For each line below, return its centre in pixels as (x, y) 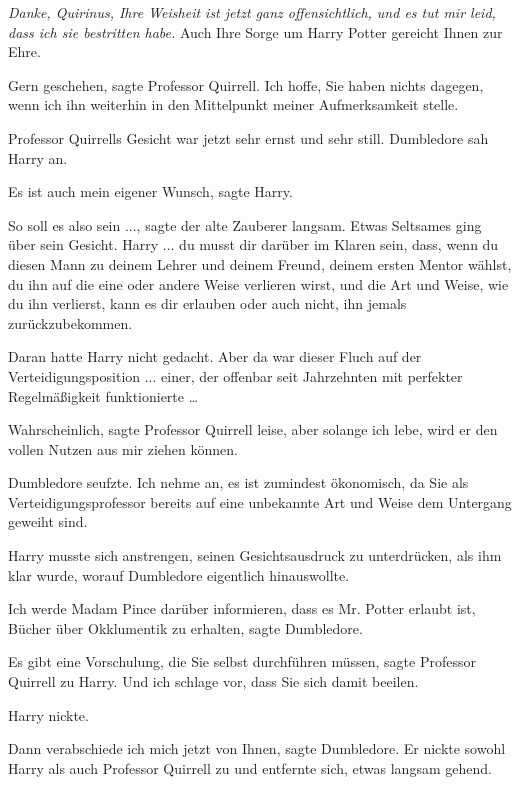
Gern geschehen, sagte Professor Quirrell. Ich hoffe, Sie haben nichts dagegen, (246, 84)
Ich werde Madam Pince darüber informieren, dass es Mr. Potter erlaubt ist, (242, 608)
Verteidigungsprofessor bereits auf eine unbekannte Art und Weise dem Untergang (260, 501)
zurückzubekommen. (70, 322)
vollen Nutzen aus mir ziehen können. (123, 448)
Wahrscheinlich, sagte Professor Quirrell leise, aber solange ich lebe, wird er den (253, 429)
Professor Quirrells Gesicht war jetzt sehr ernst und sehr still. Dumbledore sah (248, 137)
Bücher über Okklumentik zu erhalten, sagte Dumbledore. (185, 627)
